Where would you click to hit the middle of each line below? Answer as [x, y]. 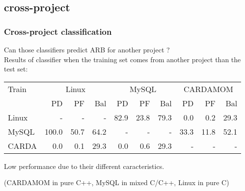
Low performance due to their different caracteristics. [84, 166]
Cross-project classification [58, 31]
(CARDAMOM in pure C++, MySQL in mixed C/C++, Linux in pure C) [117, 182]
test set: [16, 69]
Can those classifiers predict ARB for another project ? [87, 49]
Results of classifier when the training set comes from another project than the [122, 59]
